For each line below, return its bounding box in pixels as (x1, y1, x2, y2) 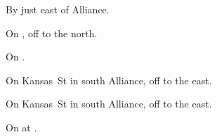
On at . (6, 119, 37, 134)
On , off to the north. (6, 25, 98, 40)
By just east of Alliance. (6, 2, 110, 16)
